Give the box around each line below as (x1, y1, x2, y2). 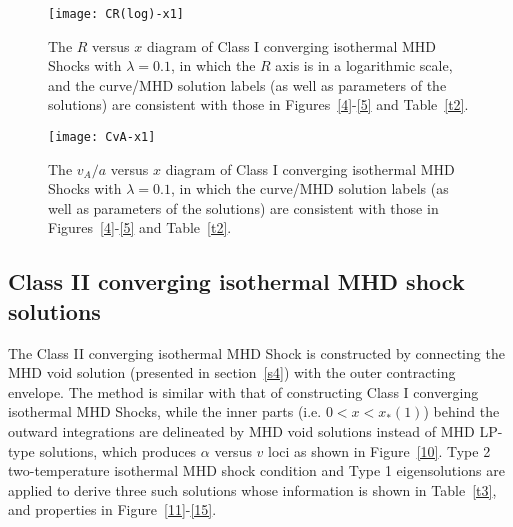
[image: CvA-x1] (48, 130, 156, 145)
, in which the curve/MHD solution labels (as (170, 178, 449, 199)
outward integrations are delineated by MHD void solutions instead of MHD (8, 421, 475, 442)
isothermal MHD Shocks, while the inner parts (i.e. (8, 401, 322, 422)
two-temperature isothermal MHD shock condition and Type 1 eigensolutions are (8, 460, 505, 481)
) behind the (423, 401, 500, 422)
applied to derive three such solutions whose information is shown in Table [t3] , (8, 479, 497, 500)
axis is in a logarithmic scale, (275, 55, 453, 76)
